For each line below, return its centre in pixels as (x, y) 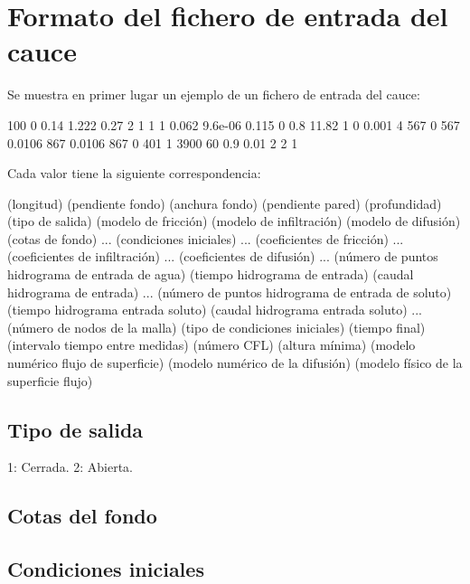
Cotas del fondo (82, 516)
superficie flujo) (50, 380)
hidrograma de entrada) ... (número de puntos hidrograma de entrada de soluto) (230, 292)
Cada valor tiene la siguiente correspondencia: (134, 173)
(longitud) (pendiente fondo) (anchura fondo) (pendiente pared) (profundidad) (225, 203)
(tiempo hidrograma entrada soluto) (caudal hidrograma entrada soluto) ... (215, 310)
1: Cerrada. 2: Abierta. (70, 467)
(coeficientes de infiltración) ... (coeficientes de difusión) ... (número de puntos (223, 256)
